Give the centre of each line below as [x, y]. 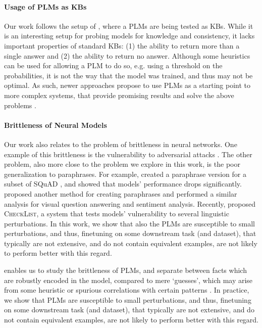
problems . [20, 105]
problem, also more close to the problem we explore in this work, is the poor [122, 164]
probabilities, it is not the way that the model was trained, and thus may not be [128, 75]
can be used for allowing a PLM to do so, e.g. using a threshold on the [113, 65]
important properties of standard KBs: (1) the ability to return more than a [122, 45]
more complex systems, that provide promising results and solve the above [119, 95]
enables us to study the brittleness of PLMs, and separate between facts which [125, 270]
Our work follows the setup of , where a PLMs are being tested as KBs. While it [129, 26]
